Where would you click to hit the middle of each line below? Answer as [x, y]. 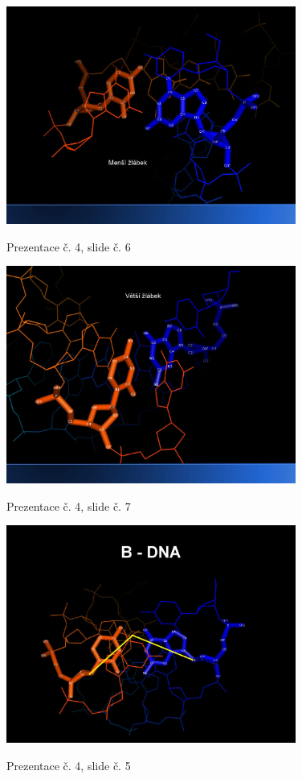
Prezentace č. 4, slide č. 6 [69, 246]
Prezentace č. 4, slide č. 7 [69, 506]
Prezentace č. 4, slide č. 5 [69, 765]
